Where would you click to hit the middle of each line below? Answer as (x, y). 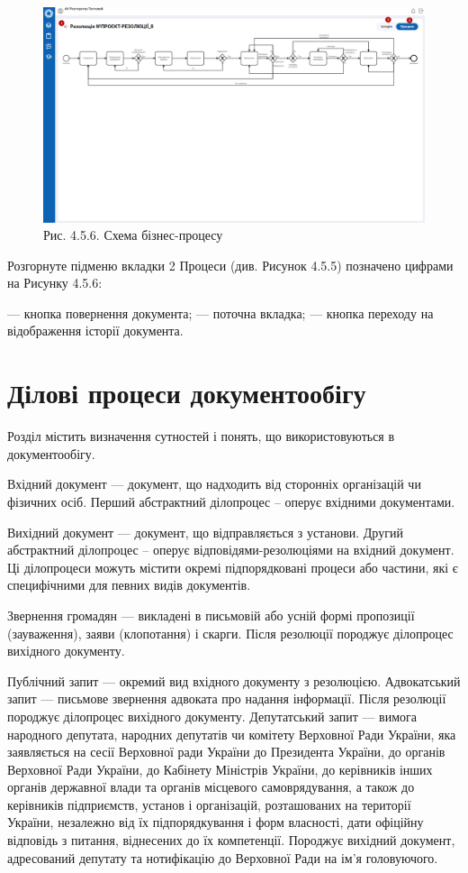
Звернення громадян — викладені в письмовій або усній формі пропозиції (211, 615)
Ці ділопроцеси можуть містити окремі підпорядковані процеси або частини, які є (233, 567)
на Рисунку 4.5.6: (55, 283)
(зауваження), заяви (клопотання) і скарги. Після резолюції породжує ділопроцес (230, 633)
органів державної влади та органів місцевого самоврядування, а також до (211, 787)
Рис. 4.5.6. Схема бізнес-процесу (133, 235)
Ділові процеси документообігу (187, 393)
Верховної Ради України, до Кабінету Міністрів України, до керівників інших (220, 769)
